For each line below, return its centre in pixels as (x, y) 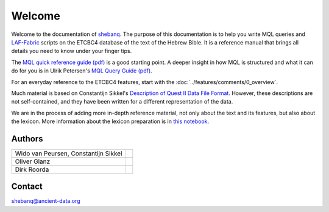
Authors (27, 139)
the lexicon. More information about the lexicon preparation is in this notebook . (110, 121)
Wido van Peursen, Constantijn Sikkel (69, 154)
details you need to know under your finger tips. (72, 51)
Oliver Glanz (33, 161)
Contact (27, 187)
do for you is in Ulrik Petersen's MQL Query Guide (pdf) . (82, 71)
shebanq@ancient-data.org (46, 201)
